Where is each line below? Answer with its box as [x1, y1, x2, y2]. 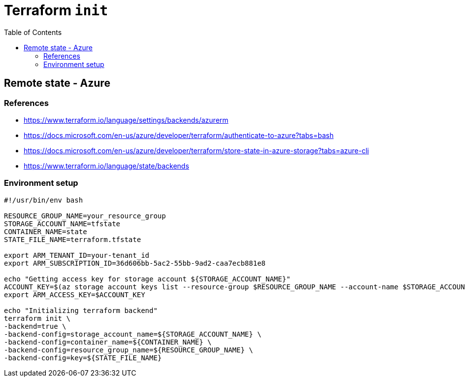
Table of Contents [4, 28, 62, 36]
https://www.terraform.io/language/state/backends [24, 161, 189, 170]
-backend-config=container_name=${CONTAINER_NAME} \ [4, 338, 212, 346]
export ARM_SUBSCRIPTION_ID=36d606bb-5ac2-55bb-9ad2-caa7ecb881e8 [4, 259, 266, 267]
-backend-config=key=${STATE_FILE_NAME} [4, 353, 162, 362]
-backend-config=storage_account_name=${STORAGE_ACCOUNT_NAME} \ [4, 330, 262, 338]
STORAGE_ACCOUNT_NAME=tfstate [4, 219, 121, 228]
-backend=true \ [4, 322, 66, 330]
